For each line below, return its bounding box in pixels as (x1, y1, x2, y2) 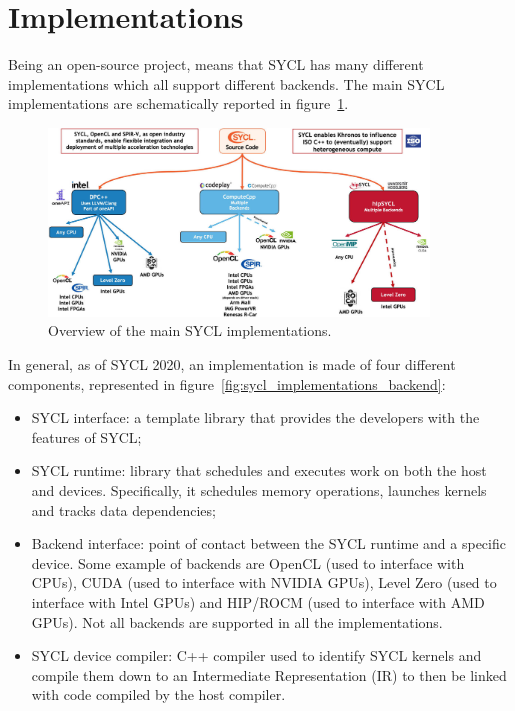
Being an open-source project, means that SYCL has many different (8, 54, 424, 75)
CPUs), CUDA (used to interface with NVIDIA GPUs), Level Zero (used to (31, 572, 497, 593)
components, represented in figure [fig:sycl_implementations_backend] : (8, 373, 446, 394)
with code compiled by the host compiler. (31, 684, 286, 705)
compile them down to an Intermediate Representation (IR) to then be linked (31, 664, 507, 685)
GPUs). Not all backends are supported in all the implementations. (31, 611, 443, 632)
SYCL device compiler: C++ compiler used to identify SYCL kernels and (31, 645, 482, 666)
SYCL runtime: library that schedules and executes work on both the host (31, 460, 487, 481)
